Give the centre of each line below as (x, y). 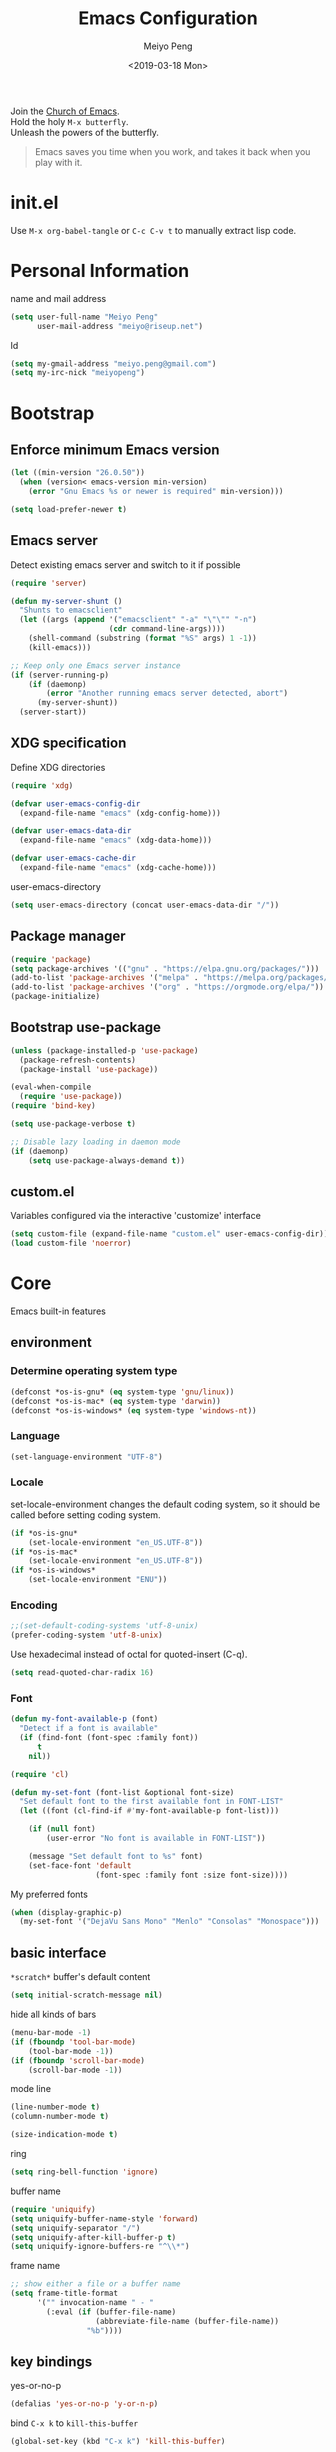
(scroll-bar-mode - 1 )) (75, 2070)
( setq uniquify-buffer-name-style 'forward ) (104, 2218)
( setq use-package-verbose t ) (73, 1124)
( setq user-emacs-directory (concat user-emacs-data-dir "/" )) (145, 905)
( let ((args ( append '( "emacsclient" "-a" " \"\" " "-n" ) (138, 620)
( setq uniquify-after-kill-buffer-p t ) (93, 2237)
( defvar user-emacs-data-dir (71, 831)
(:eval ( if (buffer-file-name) (111, 2312)
